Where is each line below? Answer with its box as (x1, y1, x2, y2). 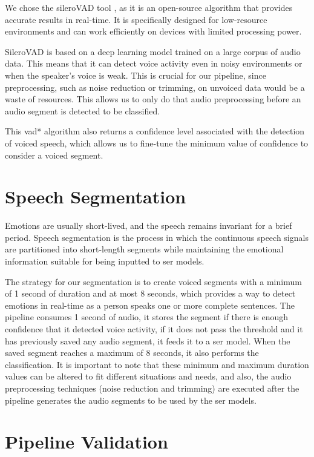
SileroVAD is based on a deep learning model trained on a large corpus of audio (5, 45, 301, 58)
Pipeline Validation (5, 429, 168, 454)
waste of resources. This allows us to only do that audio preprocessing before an (5, 93, 301, 105)
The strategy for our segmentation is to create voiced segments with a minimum (5, 275, 302, 288)
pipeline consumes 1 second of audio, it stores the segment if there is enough (5, 311, 289, 323)
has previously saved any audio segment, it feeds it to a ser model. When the (5, 334, 290, 347)
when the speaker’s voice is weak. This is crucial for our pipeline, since (5, 68, 266, 81)
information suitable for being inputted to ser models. (5, 255, 204, 268)
